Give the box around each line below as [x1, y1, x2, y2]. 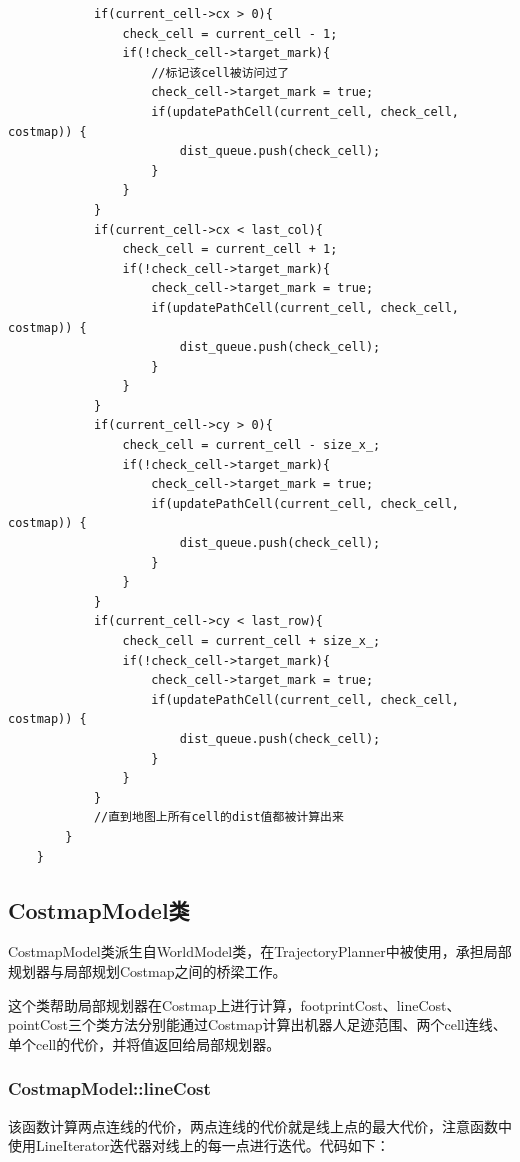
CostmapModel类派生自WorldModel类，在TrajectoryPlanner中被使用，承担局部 [8, 941, 512, 962]
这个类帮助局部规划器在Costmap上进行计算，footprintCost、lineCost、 [8, 994, 461, 1015]
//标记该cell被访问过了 [151, 65, 290, 80]
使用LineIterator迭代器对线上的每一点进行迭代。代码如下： [8, 1135, 390, 1156]
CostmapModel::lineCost [8, 1076, 211, 1101]
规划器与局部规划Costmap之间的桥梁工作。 [8, 960, 287, 981]
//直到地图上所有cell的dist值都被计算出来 [93, 810, 344, 825]
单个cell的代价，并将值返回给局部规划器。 [8, 1033, 281, 1054]
